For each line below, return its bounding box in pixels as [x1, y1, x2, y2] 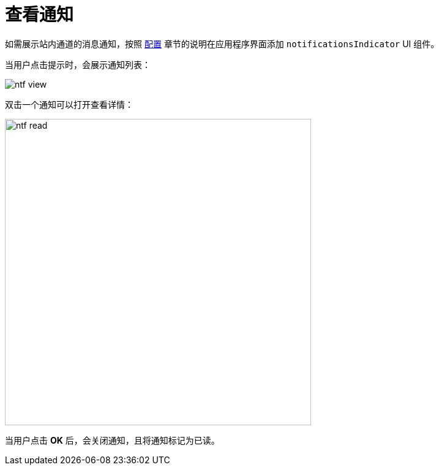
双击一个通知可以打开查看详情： [5, 99, 133, 110]
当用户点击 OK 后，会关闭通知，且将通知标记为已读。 [5, 434, 220, 445]
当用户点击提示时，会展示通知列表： [5, 59, 151, 70]
